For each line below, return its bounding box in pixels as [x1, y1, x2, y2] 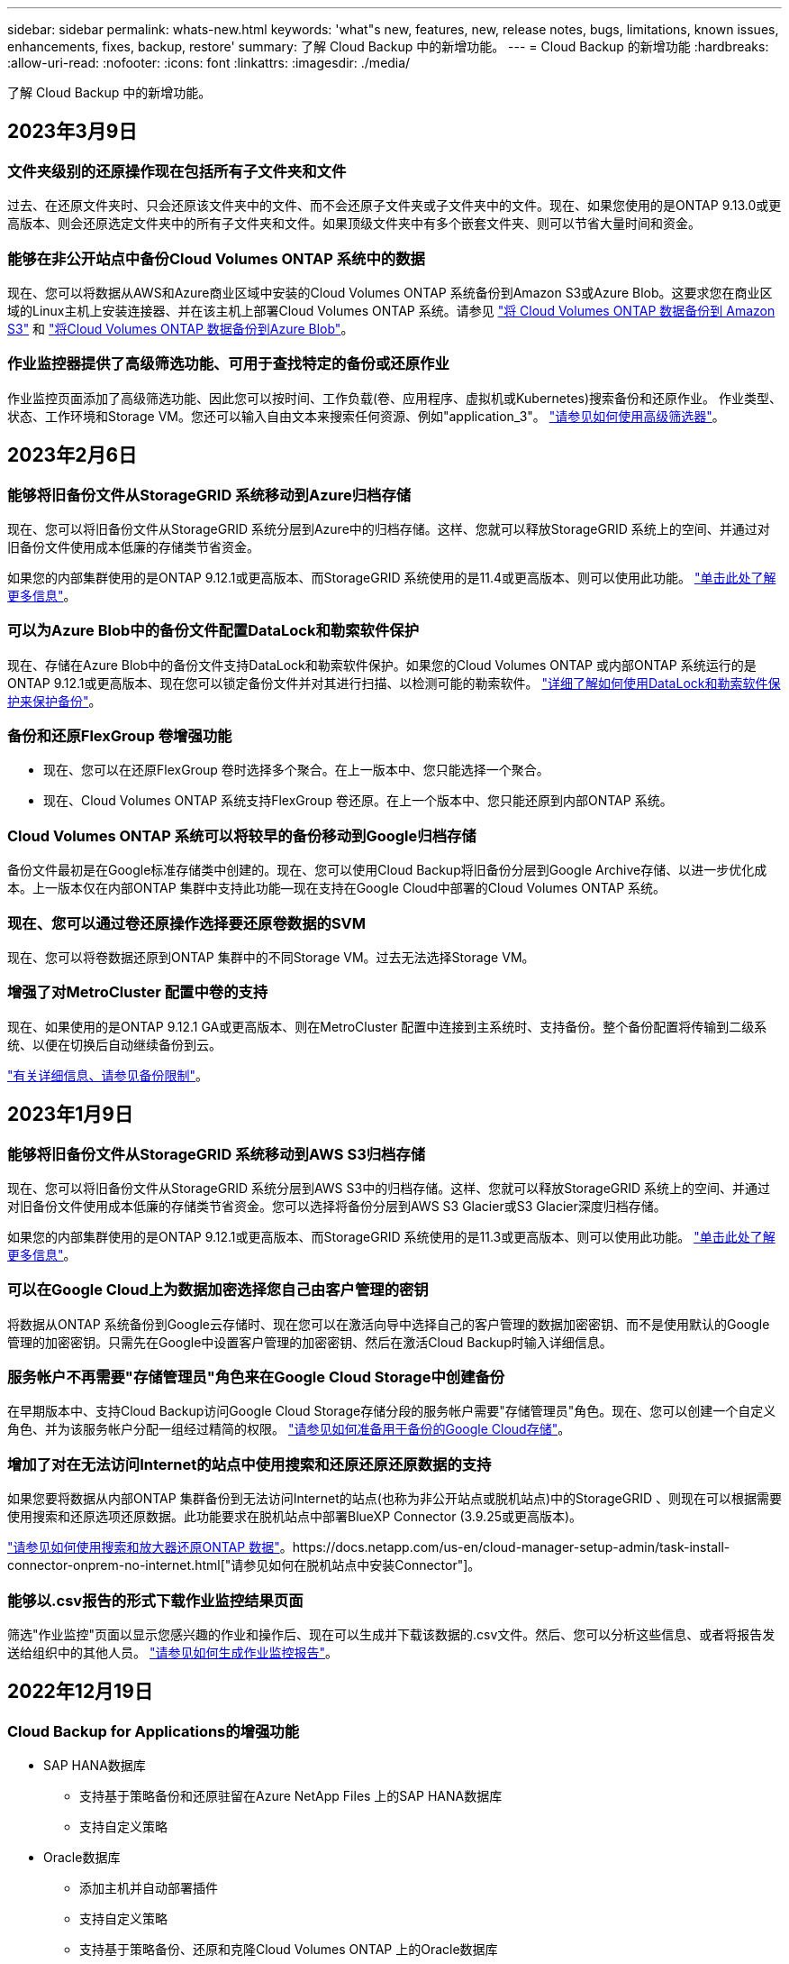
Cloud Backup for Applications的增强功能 [7, 1721, 300, 1740]
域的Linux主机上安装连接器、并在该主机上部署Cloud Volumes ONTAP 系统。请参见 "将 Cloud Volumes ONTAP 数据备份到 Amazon [7, 302, 775, 318]
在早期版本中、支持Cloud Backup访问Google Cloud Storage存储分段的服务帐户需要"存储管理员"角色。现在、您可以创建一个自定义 [7, 1403, 776, 1419]
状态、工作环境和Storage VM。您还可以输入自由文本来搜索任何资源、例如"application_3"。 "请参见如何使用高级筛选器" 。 [7, 408, 725, 424]
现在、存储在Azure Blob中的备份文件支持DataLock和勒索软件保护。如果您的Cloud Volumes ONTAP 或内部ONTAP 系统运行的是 [7, 656, 757, 673]
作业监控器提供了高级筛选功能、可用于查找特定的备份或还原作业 [7, 354, 449, 373]
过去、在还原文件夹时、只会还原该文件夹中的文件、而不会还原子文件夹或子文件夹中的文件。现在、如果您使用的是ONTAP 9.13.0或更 [7, 197, 782, 214]
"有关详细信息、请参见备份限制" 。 [7, 1067, 209, 1083]
